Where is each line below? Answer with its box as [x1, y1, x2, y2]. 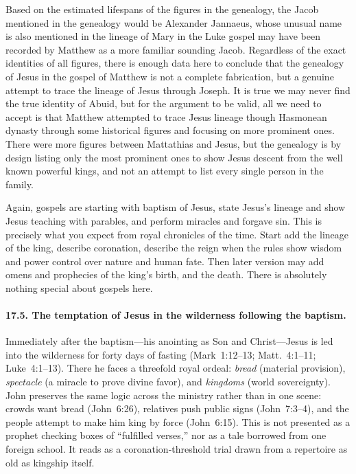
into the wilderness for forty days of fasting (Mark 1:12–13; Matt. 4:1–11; [5, 347, 316, 361]
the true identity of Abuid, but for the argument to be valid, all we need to [5, 96, 322, 111]
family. [5, 177, 34, 191]
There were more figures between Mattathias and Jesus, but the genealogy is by [5, 136, 342, 150]
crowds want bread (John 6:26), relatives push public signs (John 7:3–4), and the [5, 401, 349, 416]
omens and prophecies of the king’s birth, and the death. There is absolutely [5, 267, 327, 282]
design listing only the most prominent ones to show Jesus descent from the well [5, 150, 343, 164]
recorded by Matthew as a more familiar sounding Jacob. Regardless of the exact [5, 42, 346, 56]
